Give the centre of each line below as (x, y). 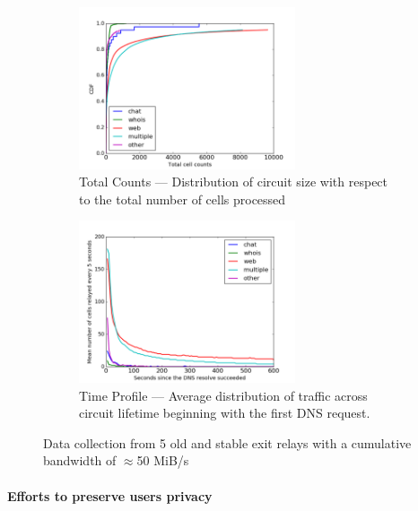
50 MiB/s (163, 460)
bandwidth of (80, 460)
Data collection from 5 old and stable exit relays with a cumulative (227, 442)
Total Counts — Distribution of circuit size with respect (234, 182)
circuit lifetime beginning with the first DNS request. (225, 413)
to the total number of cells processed (183, 199)
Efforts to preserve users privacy (110, 495)
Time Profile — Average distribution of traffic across (223, 395)
